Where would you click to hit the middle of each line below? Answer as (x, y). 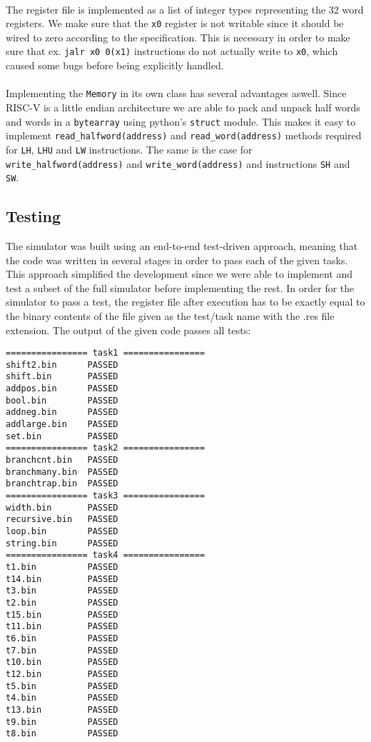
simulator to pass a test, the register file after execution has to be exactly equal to (185, 302)
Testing (33, 216)
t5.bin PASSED (62, 686)
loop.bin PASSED (62, 532)
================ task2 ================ (106, 448)
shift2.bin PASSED (62, 365)
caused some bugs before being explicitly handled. (115, 65)
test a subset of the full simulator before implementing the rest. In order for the (180, 287)
